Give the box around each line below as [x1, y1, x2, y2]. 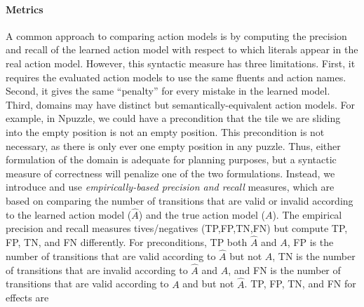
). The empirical [272, 207, 342, 221]
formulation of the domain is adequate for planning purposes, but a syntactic [6, 152, 337, 167]
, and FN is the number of [228, 262, 341, 277]
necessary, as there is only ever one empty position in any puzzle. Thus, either [6, 138, 341, 153]
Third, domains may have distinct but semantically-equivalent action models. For [6, 97, 355, 111]
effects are [6, 290, 49, 305]
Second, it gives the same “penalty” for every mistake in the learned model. [6, 83, 330, 98]
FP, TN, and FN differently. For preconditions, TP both [6, 235, 248, 250]
